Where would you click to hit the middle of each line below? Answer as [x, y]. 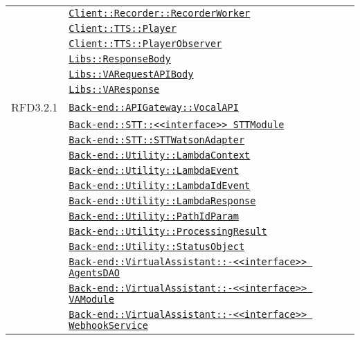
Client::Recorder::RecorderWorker [160, 13]
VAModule [91, 299]
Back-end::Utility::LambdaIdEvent [160, 186]
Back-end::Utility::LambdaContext [160, 155]
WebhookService [108, 325]
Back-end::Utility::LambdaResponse [162, 201]
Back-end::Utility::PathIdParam [154, 216]
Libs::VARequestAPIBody [131, 74]
